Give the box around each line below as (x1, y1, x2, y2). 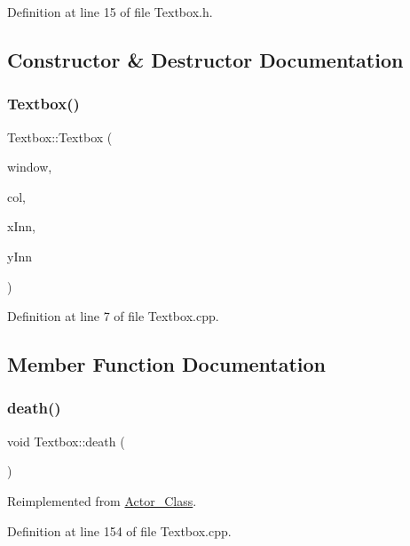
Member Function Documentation (7, 350, 327, 378)
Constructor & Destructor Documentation (7, 45, 404, 73)
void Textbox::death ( (7, 431, 125, 450)
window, (7, 157, 52, 176)
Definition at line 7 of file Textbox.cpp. (7, 307, 219, 325)
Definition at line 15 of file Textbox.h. (7, 3, 213, 20)
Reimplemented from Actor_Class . (7, 491, 197, 510)
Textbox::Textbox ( (7, 127, 113, 146)
